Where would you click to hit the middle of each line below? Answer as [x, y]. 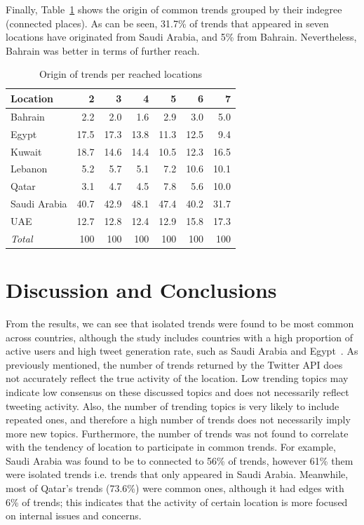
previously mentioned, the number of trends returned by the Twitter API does [174, 364]
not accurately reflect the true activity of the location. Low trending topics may [177, 378]
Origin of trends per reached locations [121, 74]
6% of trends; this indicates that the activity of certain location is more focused [177, 502]
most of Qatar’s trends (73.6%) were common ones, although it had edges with [175, 488]
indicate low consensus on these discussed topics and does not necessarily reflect [177, 391]
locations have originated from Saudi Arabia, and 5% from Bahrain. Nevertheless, [181, 37]
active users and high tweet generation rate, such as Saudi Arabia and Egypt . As [182, 351]
